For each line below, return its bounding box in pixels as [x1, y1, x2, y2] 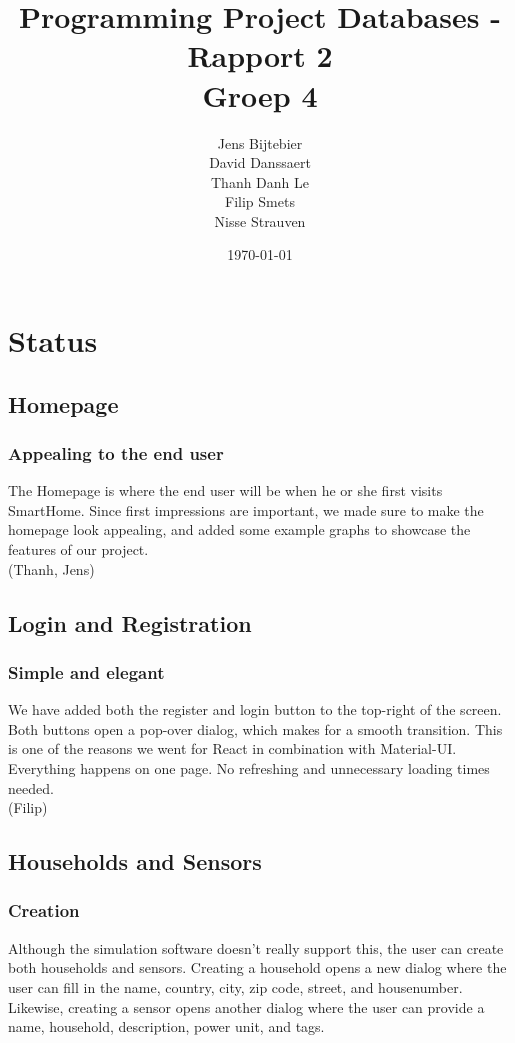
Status [8, 320, 98, 361]
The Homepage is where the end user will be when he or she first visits [8, 480, 443, 501]
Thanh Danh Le [210, 171, 309, 192]
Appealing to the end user [8, 440, 224, 465]
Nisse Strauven [214, 210, 306, 231]
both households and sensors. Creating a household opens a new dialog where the [8, 957, 507, 978]
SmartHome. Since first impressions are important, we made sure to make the [8, 499, 484, 520]
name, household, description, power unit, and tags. [8, 1016, 325, 1037]
